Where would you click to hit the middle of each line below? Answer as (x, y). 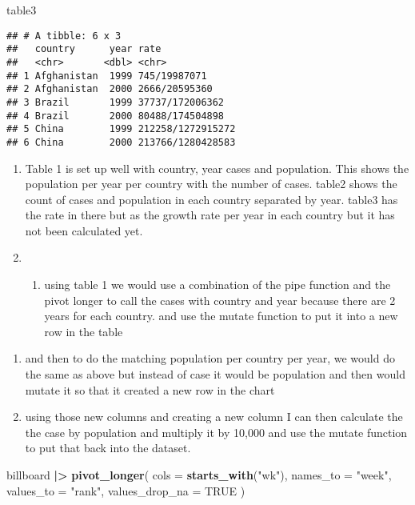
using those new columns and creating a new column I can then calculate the (214, 417)
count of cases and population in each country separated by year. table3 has (211, 199)
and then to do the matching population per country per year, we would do (210, 358)
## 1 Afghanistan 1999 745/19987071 (107, 76)
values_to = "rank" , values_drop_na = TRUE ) (126, 490)
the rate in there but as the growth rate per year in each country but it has (210, 215)
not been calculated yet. (84, 230)
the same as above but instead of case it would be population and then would (215, 374)
